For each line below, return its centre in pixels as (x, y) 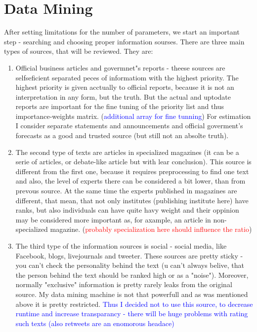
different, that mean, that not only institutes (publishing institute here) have (132, 200)
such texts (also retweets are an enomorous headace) (95, 323)
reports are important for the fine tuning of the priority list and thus (120, 106)
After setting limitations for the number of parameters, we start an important (122, 32)
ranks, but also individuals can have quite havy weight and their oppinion (127, 210)
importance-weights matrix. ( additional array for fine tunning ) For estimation (133, 116)
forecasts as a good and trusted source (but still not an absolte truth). (122, 135)
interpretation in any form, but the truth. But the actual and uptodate (123, 96)
